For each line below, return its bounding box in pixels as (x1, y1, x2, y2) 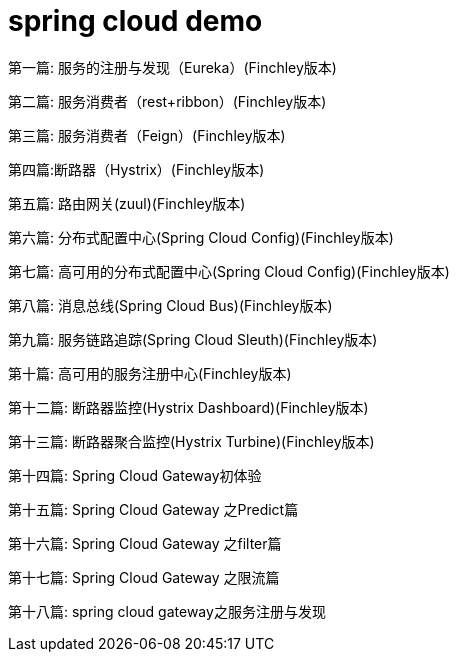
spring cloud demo (8, 4, 263, 38)
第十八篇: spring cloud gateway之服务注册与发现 (8, 602, 326, 620)
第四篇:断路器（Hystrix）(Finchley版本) (8, 160, 265, 178)
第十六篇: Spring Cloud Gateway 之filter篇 (8, 534, 282, 552)
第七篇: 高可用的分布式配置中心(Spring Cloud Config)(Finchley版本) (8, 262, 450, 280)
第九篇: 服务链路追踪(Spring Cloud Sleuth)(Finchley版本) (8, 330, 378, 348)
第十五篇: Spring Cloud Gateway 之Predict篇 (8, 500, 299, 518)
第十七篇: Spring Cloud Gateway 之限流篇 (8, 568, 280, 586)
